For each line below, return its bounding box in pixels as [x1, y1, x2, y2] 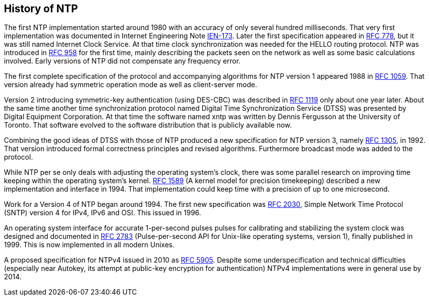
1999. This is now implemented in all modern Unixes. [4, 240, 175, 249]
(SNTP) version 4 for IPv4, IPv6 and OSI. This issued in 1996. [4, 208, 201, 217]
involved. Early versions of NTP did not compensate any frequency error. [4, 57, 241, 66]
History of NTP [4, 2, 78, 15]
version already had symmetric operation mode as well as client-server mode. [4, 80, 257, 89]
